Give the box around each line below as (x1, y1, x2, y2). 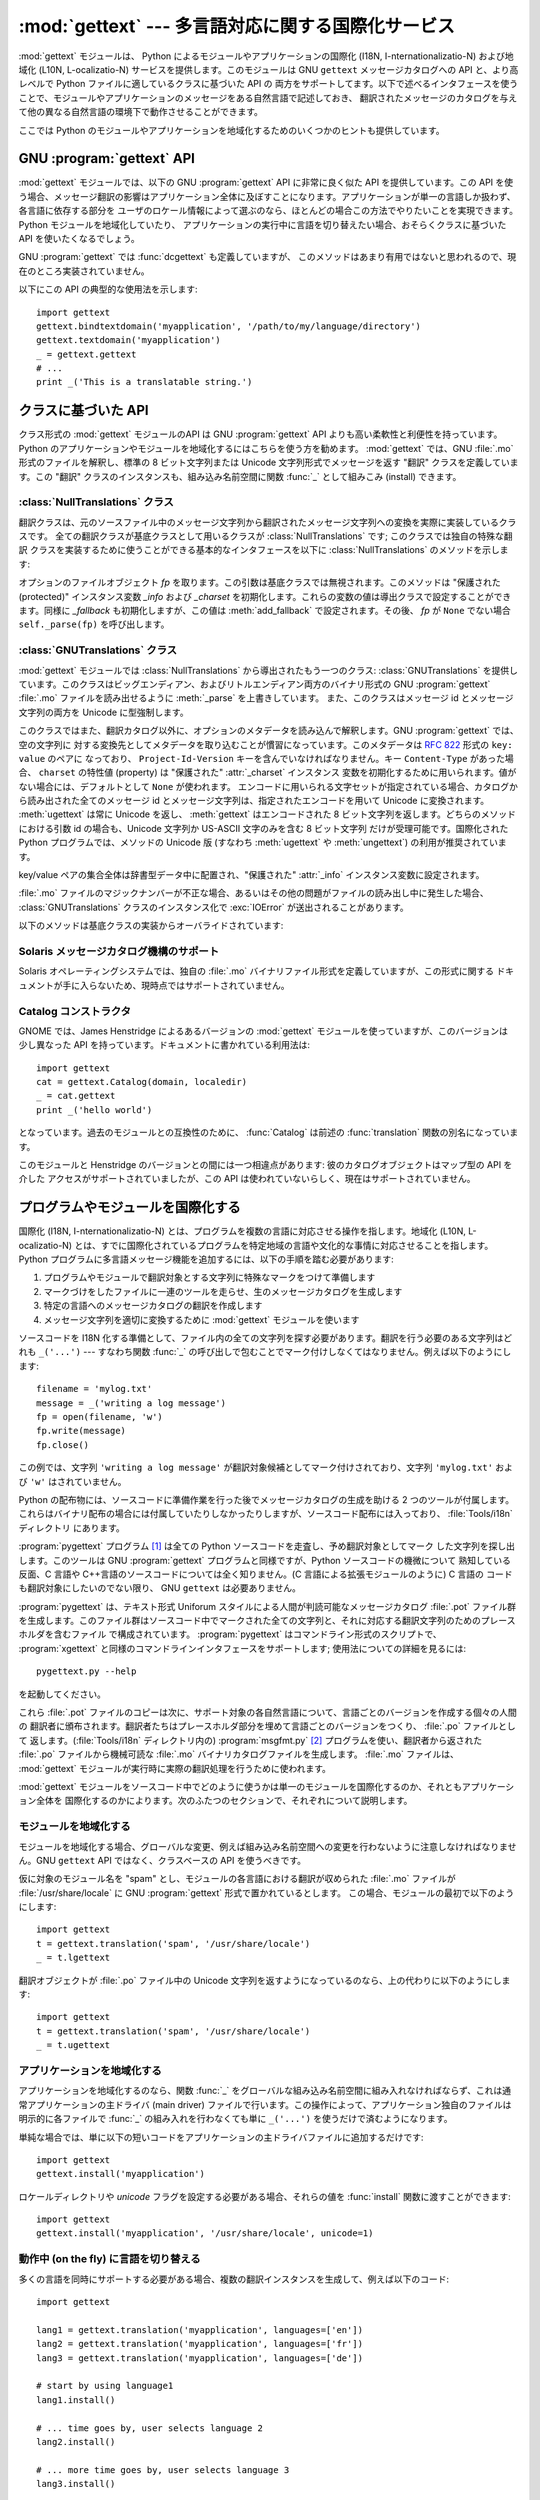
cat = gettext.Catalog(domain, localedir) (36, 1076, 248, 1088)
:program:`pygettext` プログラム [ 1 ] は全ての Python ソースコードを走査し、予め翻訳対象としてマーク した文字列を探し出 (18, 1540, 515, 1552)
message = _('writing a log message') (36, 1397, 227, 1409)
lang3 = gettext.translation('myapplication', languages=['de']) (36, 2352, 364, 2364)
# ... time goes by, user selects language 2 (36, 2422, 264, 2434)
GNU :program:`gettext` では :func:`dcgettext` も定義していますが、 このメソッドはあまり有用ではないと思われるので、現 (18, 251, 517, 263)
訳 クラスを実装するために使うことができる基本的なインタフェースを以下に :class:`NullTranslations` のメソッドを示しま (18, 544, 509, 556)
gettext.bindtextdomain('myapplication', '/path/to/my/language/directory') (36, 320, 422, 332)
